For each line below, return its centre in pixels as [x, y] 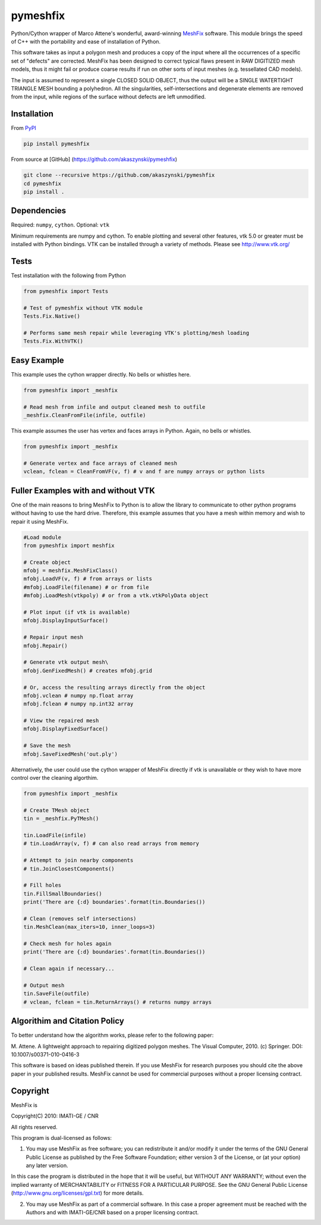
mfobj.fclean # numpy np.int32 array [78, 704]
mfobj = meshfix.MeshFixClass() [71, 571]
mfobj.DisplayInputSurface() [66, 621]
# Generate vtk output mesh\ [66, 662]
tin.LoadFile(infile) [55, 835]
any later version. [47, 1165]
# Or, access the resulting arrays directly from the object [114, 687]
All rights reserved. [34, 1127]
